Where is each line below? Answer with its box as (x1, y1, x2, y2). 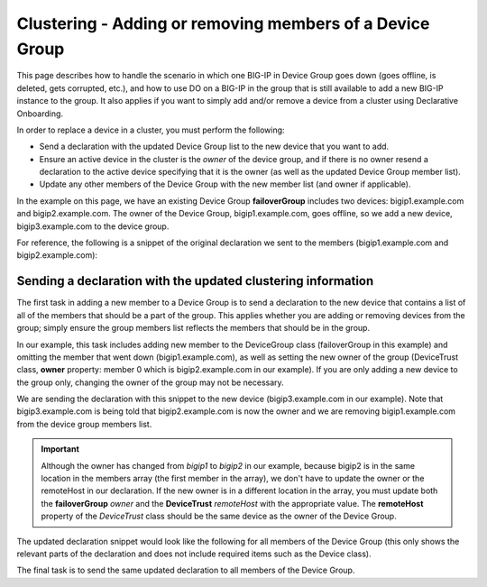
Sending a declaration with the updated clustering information (16, 273, 374, 289)
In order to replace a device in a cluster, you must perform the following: (16, 124, 285, 135)
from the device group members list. (16, 418, 152, 429)
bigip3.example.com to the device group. (16, 221, 170, 232)
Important (41, 444, 80, 454)
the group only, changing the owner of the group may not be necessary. (16, 377, 284, 388)
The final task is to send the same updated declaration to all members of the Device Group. (16, 564, 355, 576)
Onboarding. (16, 108, 63, 119)
